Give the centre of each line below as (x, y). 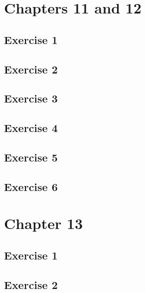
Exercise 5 (31, 157)
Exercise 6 (31, 186)
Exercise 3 (31, 98)
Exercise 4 (31, 128)
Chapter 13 (44, 223)
